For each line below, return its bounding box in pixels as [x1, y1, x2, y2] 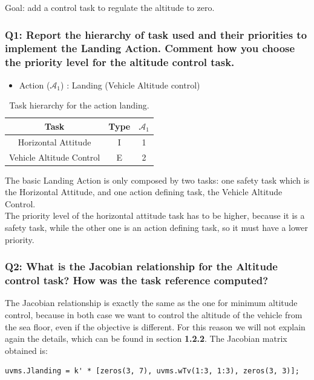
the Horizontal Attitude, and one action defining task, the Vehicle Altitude [5, 185, 283, 198]
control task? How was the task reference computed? [5, 273, 269, 288]
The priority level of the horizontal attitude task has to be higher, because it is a [5, 209, 305, 222]
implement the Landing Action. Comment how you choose [5, 41, 295, 56]
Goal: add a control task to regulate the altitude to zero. [5, 1, 215, 13]
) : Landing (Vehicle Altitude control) [61, 78, 200, 91]
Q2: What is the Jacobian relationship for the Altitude [5, 259, 278, 274]
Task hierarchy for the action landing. [9, 99, 149, 112]
